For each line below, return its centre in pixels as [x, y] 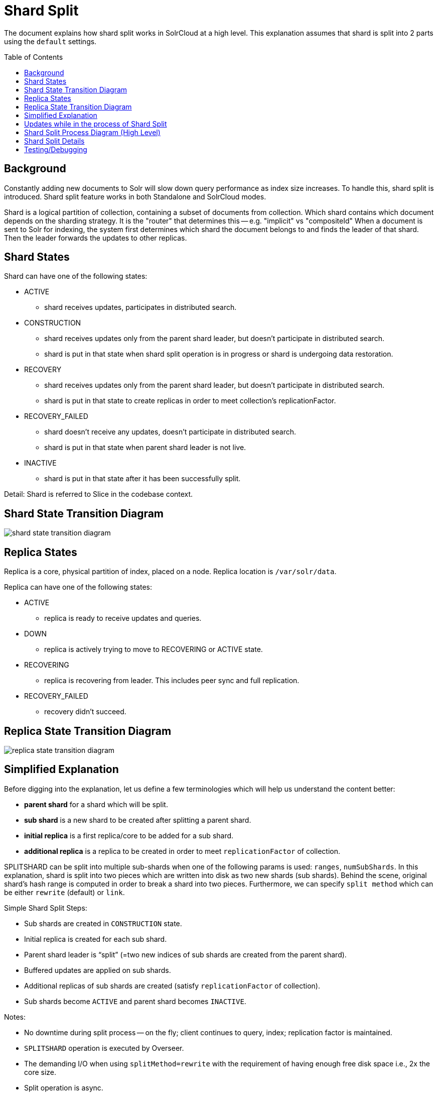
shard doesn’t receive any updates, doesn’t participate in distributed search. [170, 432]
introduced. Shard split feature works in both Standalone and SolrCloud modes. [135, 196]
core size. [40, 1072]
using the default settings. [50, 41]
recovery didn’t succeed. [85, 712]
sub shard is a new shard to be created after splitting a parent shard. [138, 820]
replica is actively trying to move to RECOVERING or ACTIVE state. [154, 649]
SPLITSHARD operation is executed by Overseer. [104, 1048]
